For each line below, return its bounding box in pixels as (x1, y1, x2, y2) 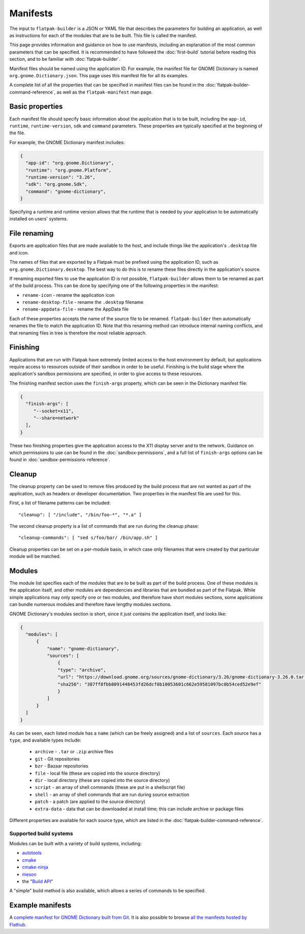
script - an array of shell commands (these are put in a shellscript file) (35, 784, 186, 790)
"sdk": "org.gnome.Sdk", (25, 181, 87, 187)
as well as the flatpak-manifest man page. (56, 89, 153, 95)
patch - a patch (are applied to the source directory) (35, 799, 146, 805)
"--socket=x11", (33, 408, 74, 414)
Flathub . (9, 921, 27, 927)
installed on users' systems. (9, 216, 68, 222)
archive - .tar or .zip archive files (35, 749, 114, 755)
